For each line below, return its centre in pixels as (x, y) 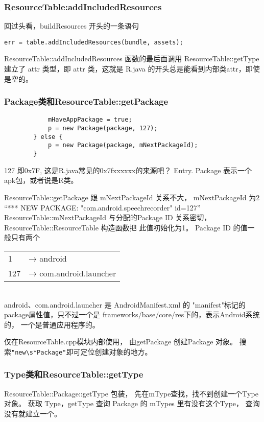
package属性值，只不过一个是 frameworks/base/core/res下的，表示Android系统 (132, 314)
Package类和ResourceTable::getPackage (86, 101)
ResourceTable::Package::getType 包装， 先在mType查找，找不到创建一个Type (131, 393)
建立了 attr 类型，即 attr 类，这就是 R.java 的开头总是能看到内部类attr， (125, 69)
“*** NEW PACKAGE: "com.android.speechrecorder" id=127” (102, 207)
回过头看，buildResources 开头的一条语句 (72, 26)
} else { (48, 137)
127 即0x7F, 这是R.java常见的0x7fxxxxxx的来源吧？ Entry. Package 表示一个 (128, 170)
